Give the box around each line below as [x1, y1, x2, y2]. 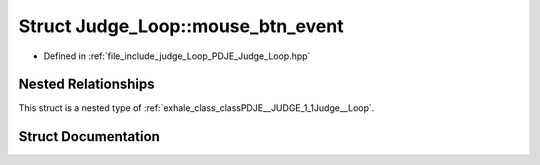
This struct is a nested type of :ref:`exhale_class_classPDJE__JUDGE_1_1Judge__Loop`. [18, 102, 375, 114]
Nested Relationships [18, 76, 155, 93]
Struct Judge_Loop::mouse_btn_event [18, 15, 344, 37]
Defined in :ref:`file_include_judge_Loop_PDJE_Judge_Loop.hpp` [43, 50, 311, 62]
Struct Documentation [18, 128, 160, 145]
